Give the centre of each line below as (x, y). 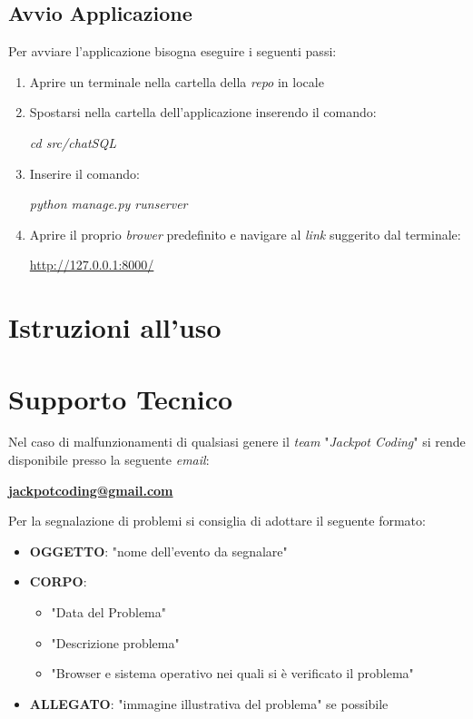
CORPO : (58, 581)
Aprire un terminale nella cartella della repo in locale (177, 81)
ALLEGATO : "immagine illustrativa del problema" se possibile (209, 703)
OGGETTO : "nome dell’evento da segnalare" (158, 551)
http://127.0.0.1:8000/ (92, 265)
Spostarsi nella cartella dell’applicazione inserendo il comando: (203, 112)
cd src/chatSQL (73, 142)
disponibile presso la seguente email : (109, 460)
